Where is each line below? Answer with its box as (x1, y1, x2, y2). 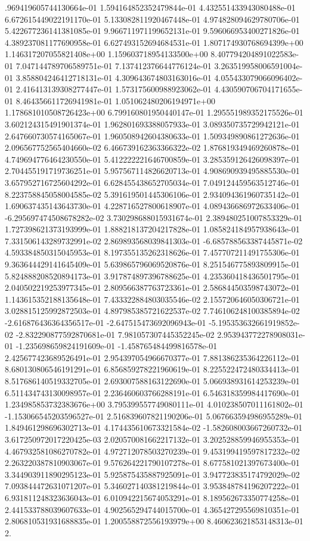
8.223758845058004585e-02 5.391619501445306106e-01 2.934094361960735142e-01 (5, 188, 300, 200)
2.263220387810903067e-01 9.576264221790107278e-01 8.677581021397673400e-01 (5, 456, 300, 469)
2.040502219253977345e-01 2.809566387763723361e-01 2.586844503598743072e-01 (5, 281, 300, 294)
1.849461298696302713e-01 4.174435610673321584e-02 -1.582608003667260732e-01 (5, 421, 303, 434)
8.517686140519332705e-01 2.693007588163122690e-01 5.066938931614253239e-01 (5, 375, 300, 387)
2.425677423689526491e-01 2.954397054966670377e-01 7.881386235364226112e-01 (5, 351, 300, 363)
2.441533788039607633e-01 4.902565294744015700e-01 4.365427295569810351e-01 (5, 503, 300, 515)
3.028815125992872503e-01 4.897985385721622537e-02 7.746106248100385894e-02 (5, 304, 300, 317)
